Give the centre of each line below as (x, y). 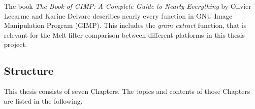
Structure (29, 71)
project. (16, 44)
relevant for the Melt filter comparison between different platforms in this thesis (125, 34)
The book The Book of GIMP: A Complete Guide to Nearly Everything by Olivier (128, 6)
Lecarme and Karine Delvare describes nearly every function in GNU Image (118, 15)
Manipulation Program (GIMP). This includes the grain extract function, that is (125, 25)
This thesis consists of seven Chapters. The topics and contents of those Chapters (127, 91)
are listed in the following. (43, 100)
